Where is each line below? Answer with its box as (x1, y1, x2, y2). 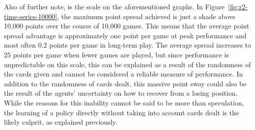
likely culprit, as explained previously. (4, 117, 117, 127)
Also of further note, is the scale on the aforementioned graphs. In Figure (4, 1, 225, 11)
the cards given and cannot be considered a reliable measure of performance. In (4, 69, 243, 79)
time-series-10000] (4, 11, 57, 21)
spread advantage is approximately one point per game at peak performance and (4, 30, 247, 40)
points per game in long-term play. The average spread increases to (49, 40, 252, 50)
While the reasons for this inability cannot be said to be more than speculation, (4, 97, 244, 107)
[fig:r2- (228, 1, 248, 11)
